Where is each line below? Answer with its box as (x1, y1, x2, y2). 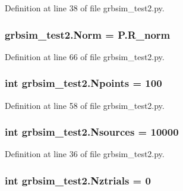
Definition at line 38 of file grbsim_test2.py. (5, 2, 165, 14)
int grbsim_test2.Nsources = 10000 (5, 124, 179, 139)
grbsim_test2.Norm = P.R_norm (5, 27, 171, 42)
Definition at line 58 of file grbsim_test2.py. (5, 99, 165, 111)
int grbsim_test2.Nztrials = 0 (5, 173, 151, 187)
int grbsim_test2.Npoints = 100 (5, 76, 162, 90)
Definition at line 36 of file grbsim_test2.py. (5, 148, 165, 160)
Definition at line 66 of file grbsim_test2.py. (5, 50, 165, 62)
